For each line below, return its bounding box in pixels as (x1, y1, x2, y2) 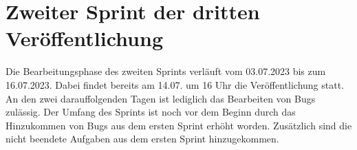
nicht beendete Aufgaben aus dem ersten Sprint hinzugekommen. (6, 131, 279, 146)
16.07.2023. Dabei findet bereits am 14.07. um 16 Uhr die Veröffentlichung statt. (6, 77, 345, 92)
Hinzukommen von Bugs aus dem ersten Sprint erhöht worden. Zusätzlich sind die (6, 118, 352, 132)
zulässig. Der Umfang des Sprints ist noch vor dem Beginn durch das (6, 105, 296, 119)
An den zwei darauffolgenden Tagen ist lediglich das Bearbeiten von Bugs (6, 91, 316, 105)
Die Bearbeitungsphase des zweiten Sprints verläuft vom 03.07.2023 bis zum (6, 64, 326, 78)
